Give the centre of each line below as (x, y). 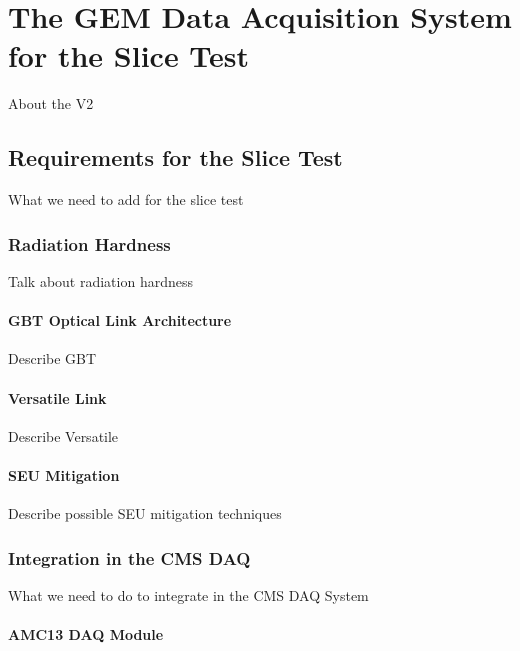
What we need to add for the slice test (126, 199)
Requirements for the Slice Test (175, 157)
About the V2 (51, 103)
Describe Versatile (63, 435)
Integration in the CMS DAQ (129, 557)
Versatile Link (57, 397)
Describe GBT (52, 358)
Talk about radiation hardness (100, 280)
